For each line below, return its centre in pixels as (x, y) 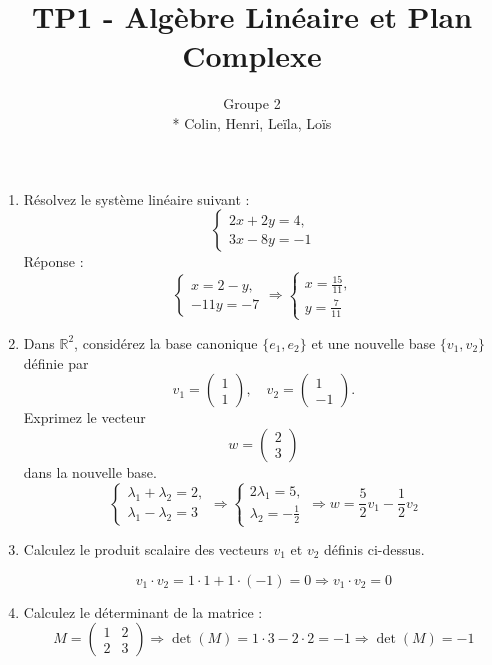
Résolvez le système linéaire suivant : (136, 198)
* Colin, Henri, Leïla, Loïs (252, 122)
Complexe (252, 55)
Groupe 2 (252, 103)
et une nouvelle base (373, 342)
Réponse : (53, 261)
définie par (56, 362)
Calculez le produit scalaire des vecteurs (146, 549)
